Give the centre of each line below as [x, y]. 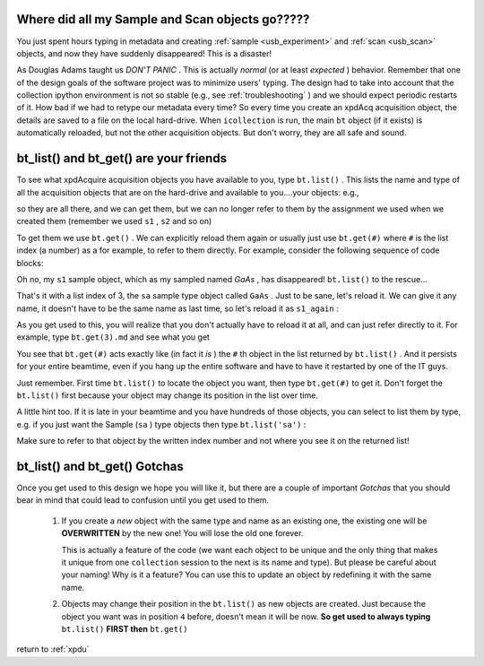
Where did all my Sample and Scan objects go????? [163, 19]
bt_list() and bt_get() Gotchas [100, 467]
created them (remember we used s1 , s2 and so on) [114, 221]
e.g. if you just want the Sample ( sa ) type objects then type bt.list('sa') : [161, 424]
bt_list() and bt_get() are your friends [122, 158]
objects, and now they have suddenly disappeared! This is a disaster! [144, 53]
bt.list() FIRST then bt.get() [125, 629]
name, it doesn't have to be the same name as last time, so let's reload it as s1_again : [178, 308]
